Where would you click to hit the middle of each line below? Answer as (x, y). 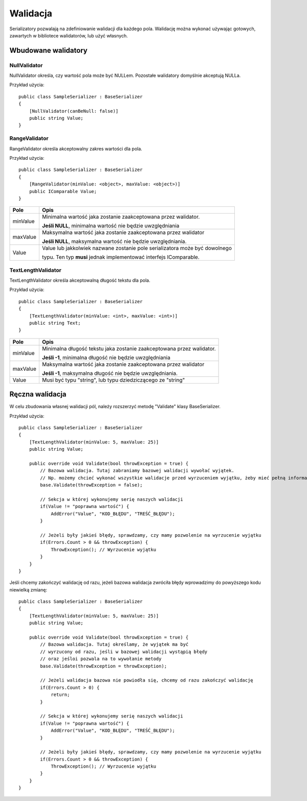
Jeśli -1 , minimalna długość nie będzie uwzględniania (106, 357)
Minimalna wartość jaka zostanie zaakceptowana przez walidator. (121, 217)
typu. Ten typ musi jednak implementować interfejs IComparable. (120, 257)
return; (60, 695)
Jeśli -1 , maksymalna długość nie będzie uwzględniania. (110, 373)
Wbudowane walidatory (49, 50)
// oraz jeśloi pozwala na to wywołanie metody (101, 659)
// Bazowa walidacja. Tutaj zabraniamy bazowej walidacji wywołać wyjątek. (137, 471)
